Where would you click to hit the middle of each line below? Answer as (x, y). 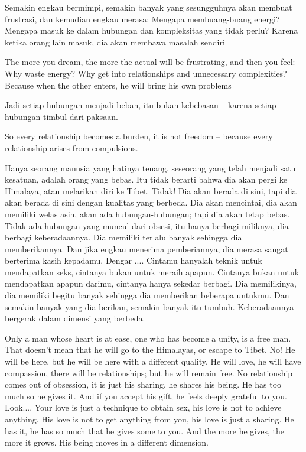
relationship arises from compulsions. (71, 147)
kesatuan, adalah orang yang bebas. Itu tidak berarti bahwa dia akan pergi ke (146, 179)
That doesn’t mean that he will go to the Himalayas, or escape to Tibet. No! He (150, 349)
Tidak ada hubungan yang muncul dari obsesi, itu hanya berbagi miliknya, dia (147, 225)
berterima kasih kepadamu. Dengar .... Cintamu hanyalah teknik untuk (134, 260)
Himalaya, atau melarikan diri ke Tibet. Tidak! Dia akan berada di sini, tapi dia (151, 191)
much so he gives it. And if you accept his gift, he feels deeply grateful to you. (146, 396)
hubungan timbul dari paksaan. (61, 116)
